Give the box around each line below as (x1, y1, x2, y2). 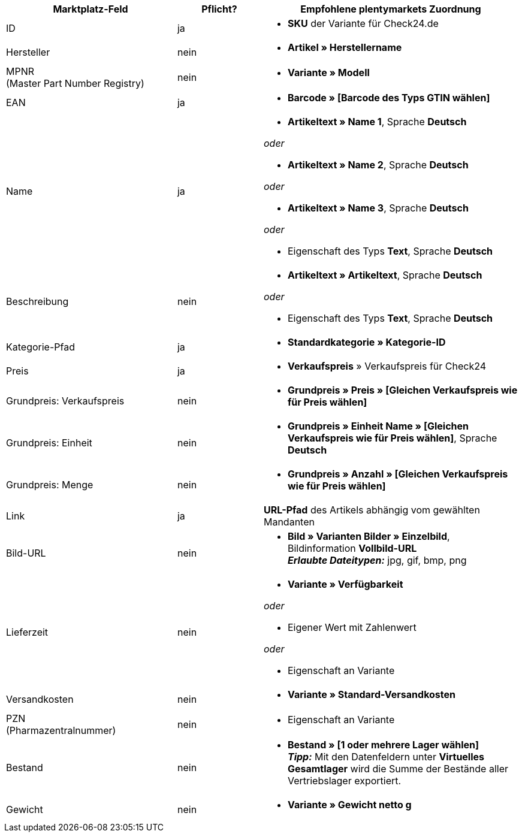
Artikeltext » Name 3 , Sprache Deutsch (287, 202, 469, 214)
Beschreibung (6, 295, 69, 307)
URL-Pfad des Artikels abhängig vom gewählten (263, 504, 480, 516)
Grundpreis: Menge (6, 479, 93, 491)
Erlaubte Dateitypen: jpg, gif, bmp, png (287, 554, 467, 566)
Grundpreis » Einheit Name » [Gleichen (287, 420, 469, 432)
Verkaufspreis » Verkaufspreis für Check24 (287, 360, 487, 372)
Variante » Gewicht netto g (287, 799, 412, 811)
